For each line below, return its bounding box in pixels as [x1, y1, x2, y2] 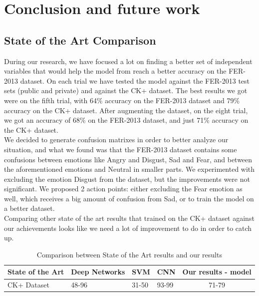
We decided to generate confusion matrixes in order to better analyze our [4, 134, 229, 145]
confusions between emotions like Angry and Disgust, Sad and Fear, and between [4, 154, 253, 164]
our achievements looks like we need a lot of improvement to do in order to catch [4, 222, 252, 233]
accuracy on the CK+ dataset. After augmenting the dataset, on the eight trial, [4, 105, 248, 115]
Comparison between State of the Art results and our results [36, 249, 222, 259]
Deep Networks [71, 266, 125, 277]
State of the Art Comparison [4, 32, 156, 48]
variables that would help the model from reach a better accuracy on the [4, 66, 227, 76]
